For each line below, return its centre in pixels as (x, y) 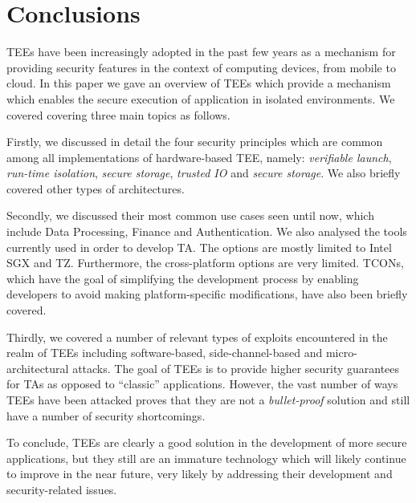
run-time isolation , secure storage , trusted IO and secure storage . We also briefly (204, 173)
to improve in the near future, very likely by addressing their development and (200, 474)
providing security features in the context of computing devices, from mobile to (201, 67)
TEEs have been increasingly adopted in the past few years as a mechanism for (201, 52)
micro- (341, 353)
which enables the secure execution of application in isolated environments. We (201, 98)
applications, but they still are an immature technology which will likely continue (206, 458)
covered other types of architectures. (96, 188)
